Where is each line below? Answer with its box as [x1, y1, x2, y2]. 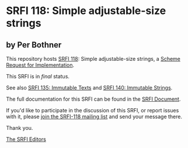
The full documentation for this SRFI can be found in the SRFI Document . [6, 95, 181, 102]
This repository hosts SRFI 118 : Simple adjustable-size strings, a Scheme [6, 56, 181, 62]
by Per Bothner [6, 40, 62, 50]
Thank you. [6, 125, 33, 131]
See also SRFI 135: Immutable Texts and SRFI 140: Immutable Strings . [6, 84, 173, 91]
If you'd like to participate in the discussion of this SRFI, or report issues [6, 107, 179, 113]
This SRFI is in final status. [6, 73, 70, 80]
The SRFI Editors [6, 136, 47, 143]
